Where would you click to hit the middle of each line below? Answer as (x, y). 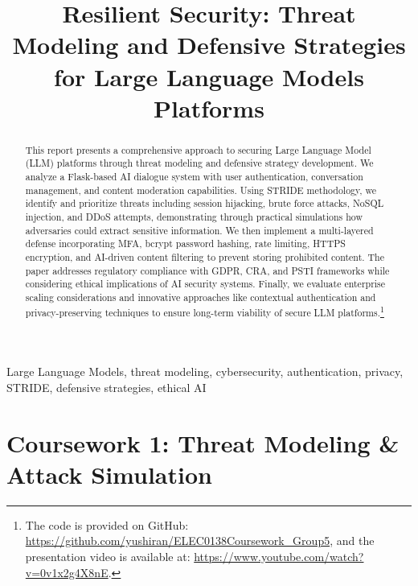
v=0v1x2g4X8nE (67, 572)
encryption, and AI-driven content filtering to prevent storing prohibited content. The (205, 256)
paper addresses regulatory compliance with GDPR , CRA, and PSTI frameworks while (207, 270)
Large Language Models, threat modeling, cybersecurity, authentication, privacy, (205, 371)
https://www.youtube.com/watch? (279, 556)
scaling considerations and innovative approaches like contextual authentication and (201, 297)
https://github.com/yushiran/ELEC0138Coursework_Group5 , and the (200, 541)
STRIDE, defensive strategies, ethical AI (107, 387)
